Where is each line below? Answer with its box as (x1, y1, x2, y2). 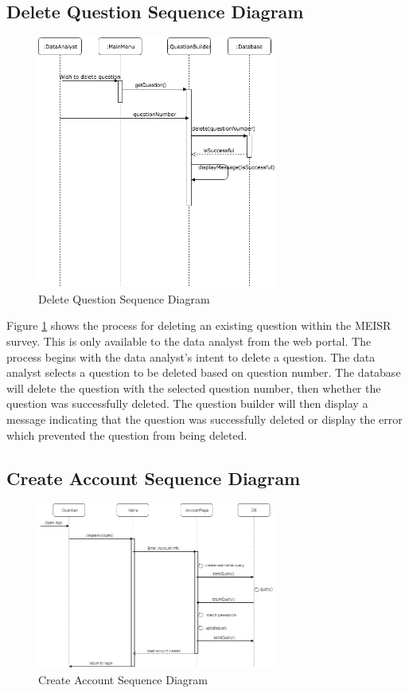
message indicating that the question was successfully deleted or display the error (6, 411, 403, 428)
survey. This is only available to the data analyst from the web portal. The (6, 333, 372, 350)
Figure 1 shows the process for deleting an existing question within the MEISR (6, 317, 391, 334)
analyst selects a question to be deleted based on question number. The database (6, 364, 401, 381)
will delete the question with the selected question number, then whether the (6, 379, 381, 396)
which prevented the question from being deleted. (6, 426, 247, 443)
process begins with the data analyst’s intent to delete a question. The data (6, 348, 376, 365)
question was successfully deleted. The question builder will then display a (6, 395, 368, 412)
